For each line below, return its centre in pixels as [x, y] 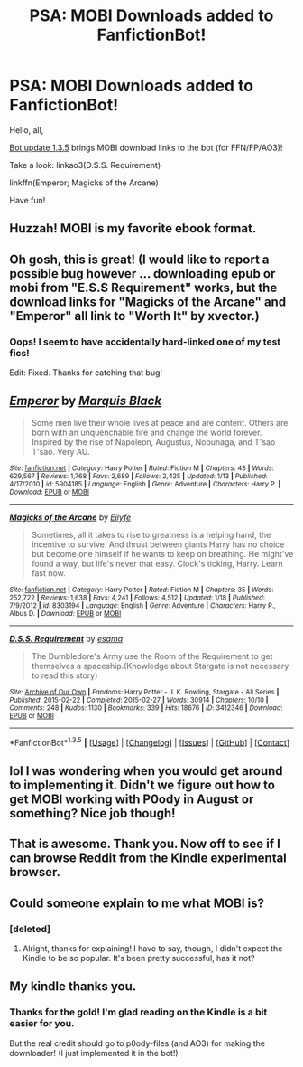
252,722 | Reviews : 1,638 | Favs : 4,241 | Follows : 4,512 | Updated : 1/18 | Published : [138, 598]
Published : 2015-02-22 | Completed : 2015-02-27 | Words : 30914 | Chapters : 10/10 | [139, 700]
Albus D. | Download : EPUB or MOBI [65, 613]
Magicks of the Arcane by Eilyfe [70, 517]
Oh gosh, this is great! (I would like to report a [139, 259]
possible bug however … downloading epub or [142, 274]
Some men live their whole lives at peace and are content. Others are [160, 422]
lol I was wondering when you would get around [146, 771]
